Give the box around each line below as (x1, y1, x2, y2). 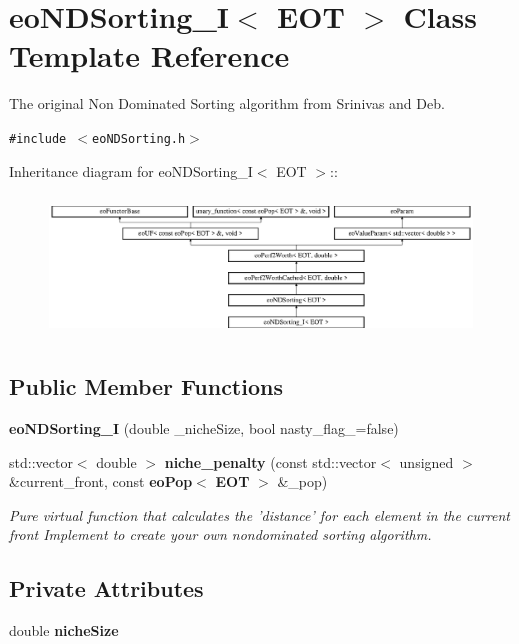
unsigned (399, 451, 454, 472)
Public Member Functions (9, 371, 283, 402)
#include (9, 131, 67, 146)
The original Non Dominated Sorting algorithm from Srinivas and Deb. (9, 93, 445, 114)
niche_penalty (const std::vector (164, 451, 377, 472)
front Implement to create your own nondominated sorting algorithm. (9, 524, 432, 545)
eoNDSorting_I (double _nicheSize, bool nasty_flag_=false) (9, 417, 399, 438)
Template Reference (9, 35, 290, 76)
